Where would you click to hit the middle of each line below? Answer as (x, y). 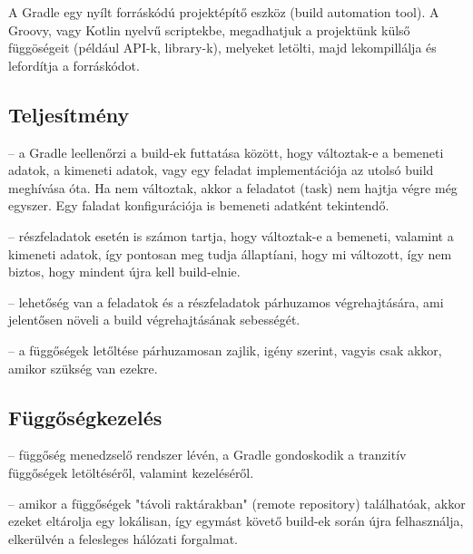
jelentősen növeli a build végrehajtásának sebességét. (154, 320)
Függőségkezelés (85, 417)
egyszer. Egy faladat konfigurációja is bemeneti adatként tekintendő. (199, 205)
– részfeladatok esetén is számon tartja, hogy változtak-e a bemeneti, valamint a (231, 235)
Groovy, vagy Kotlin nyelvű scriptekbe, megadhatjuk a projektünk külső (209, 29)
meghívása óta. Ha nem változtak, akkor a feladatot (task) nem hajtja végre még (233, 187)
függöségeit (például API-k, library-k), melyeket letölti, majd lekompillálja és (222, 48)
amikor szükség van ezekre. (83, 368)
